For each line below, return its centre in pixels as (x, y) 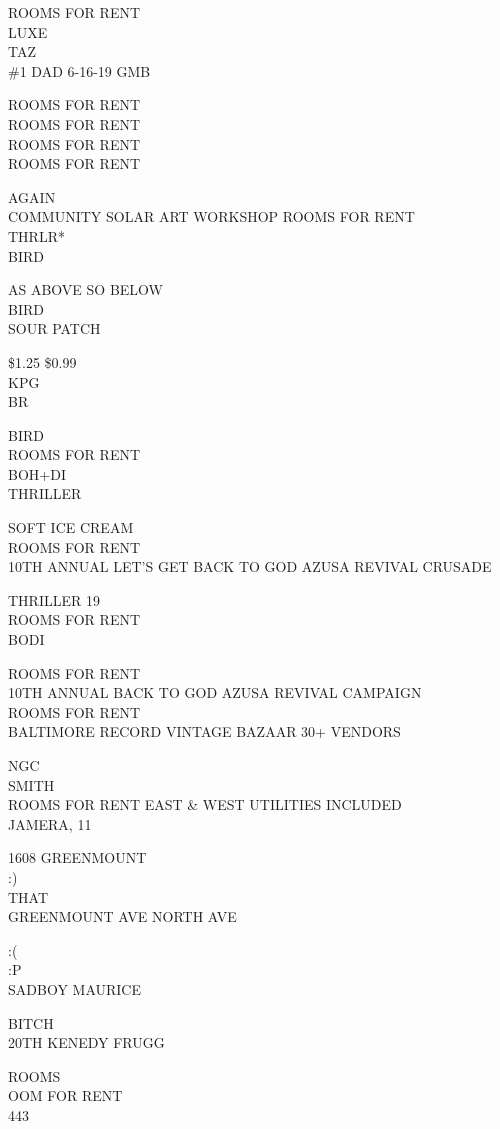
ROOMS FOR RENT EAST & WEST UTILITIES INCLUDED (205, 804)
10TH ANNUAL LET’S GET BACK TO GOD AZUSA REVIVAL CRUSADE (250, 566)
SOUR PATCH (54, 328)
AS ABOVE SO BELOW (85, 289)
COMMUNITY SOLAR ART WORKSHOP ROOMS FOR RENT (211, 216)
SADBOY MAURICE (74, 988)
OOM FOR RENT (65, 1095)
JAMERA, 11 (50, 823)
